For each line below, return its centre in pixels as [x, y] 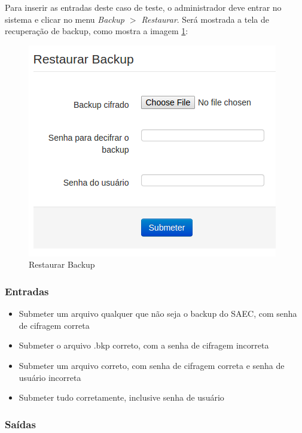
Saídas [20, 424]
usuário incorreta [50, 377]
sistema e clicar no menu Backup [65, 19]
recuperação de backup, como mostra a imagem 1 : [97, 31]
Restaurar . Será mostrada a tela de [205, 19]
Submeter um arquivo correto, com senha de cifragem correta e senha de [152, 365]
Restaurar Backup [62, 264]
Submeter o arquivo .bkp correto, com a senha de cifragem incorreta [144, 345]
